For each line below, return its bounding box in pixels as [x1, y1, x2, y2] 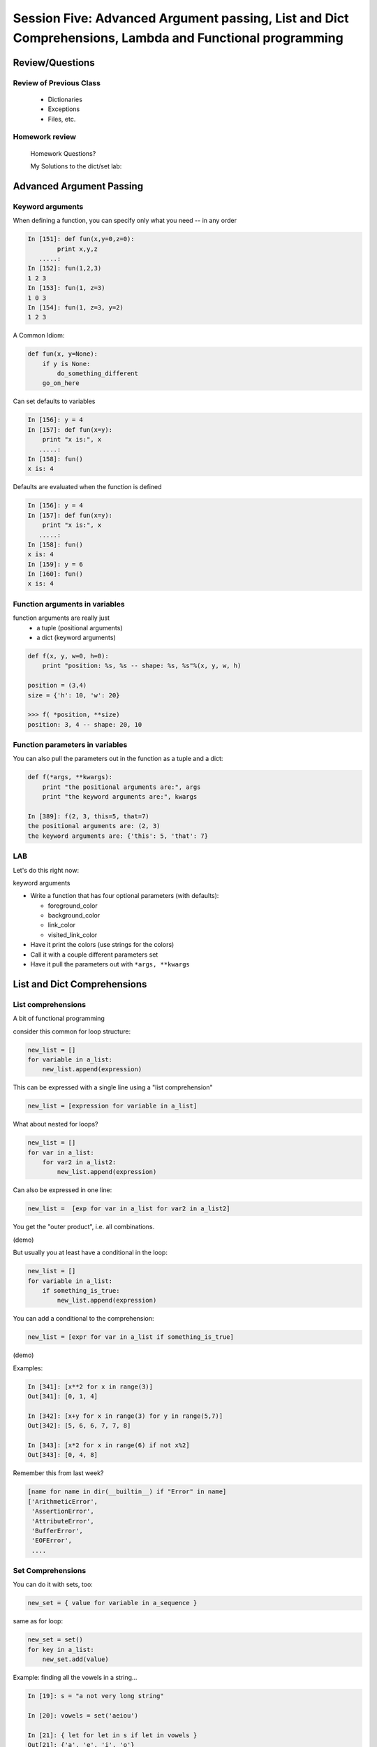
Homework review [13, 132, 77, 142]
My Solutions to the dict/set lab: [30, 162, 122, 171]
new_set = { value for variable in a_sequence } [27, 1599, 198, 1607]
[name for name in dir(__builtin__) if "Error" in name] [27, 1488, 227, 1495]
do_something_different [57, 370, 139, 377]
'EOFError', [31, 1537, 73, 1544]
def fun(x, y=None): [27, 350, 98, 358]
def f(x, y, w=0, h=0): [27, 652, 110, 660]
